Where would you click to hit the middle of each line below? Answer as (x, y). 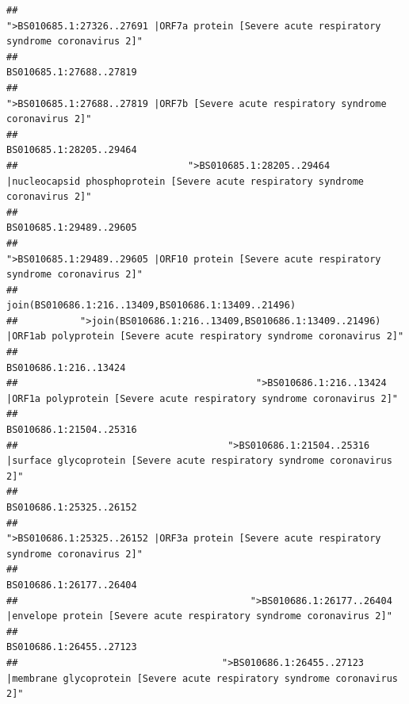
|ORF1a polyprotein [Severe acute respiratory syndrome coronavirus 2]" (202, 398)
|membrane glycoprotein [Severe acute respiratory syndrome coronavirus (202, 678)
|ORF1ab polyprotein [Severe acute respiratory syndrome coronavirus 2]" (205, 337)
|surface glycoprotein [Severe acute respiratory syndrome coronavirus (199, 461)
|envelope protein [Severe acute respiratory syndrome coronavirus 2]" (199, 616)
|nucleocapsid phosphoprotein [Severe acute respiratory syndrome (185, 181)
